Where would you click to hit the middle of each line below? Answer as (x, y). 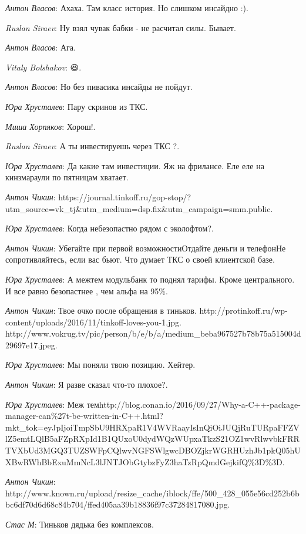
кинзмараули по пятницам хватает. (67, 177)
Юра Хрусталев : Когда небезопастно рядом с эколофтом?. (110, 228)
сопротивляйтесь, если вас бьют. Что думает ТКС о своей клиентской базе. (140, 259)
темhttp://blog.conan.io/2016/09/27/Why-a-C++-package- (194, 404)
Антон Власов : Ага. (41, 47)
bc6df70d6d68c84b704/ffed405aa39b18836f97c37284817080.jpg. (118, 504)
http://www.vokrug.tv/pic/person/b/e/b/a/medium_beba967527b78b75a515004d (153, 333)
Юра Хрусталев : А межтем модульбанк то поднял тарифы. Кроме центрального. (150, 279)
